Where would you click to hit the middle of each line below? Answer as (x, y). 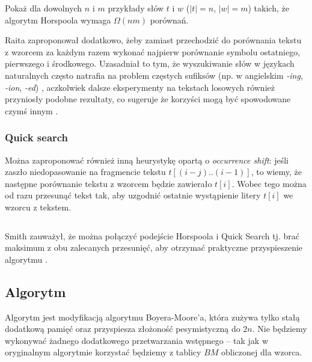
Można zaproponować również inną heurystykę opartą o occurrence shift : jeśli (147, 160)
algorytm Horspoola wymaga (58, 20)
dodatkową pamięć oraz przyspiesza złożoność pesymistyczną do (123, 329)
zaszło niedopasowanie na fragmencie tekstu (85, 172)
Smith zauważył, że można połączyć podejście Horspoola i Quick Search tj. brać (152, 235)
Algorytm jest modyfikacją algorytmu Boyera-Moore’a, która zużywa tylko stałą (152, 317)
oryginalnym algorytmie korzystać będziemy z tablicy (103, 352)
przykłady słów (136, 8)
